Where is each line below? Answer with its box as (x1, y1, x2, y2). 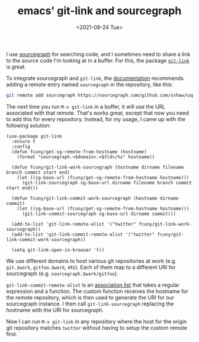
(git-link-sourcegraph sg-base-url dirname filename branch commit (21, 180, 192, 185)
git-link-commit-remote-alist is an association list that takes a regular (6, 281, 179, 288)
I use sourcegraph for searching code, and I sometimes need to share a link (6, 50, 191, 57)
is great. (6, 63, 27, 70)
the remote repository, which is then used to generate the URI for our (6, 294, 175, 301)
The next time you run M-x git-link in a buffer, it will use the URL (6, 103, 166, 110)
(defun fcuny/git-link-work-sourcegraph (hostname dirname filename (11, 164, 184, 170)
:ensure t (11, 138, 36, 144)
